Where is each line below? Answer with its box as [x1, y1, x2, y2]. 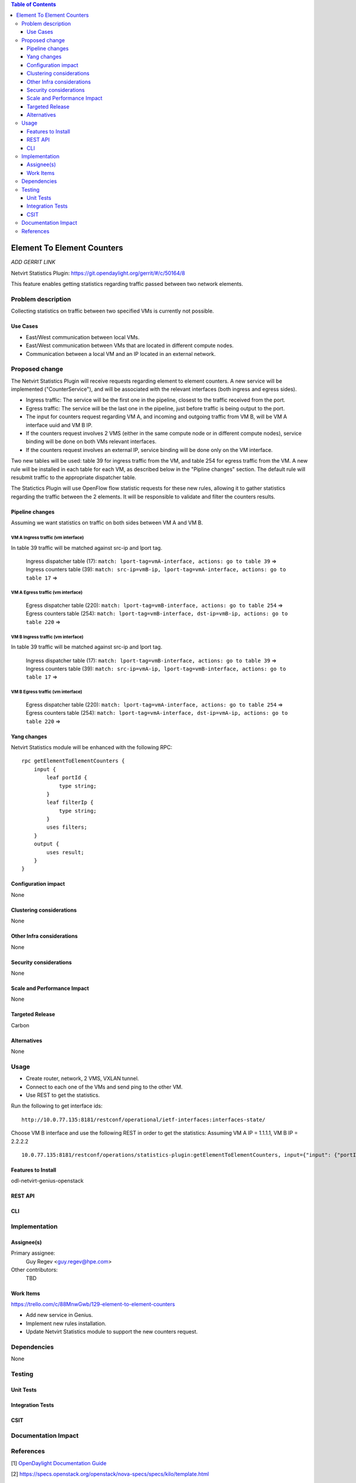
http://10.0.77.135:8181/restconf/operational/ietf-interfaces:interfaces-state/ [21, 1116, 266, 1123]
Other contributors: [11, 1266, 58, 1274]
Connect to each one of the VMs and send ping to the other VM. [26, 1083, 183, 1090]
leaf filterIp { [46, 799, 94, 806]
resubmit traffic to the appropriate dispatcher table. [11, 473, 136, 480]
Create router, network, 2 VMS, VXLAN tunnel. [26, 1075, 139, 1082]
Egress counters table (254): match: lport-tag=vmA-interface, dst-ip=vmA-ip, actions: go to [26, 709, 288, 717]
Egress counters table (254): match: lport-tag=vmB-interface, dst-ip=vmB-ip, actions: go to [26, 610, 288, 617]
